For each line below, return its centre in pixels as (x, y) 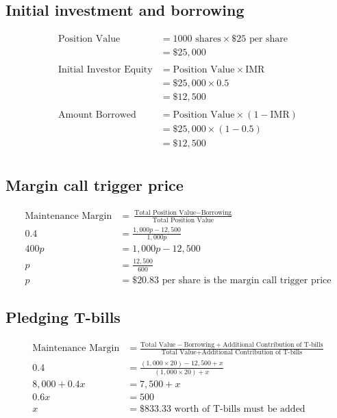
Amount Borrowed (97, 115)
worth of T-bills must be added (240, 409)
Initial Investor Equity (105, 70)
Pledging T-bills (63, 317)
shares (208, 39)
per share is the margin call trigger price (247, 280)
